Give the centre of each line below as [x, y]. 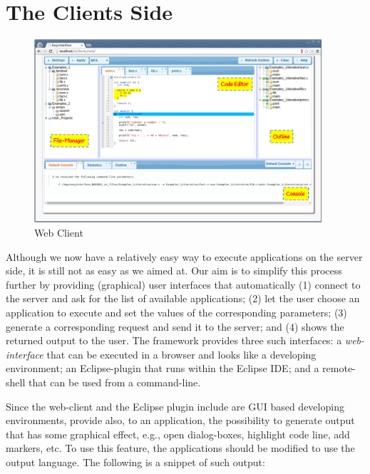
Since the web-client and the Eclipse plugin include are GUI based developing [175, 406]
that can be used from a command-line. [114, 382]
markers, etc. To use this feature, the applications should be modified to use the [180, 448]
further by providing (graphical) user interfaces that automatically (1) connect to [183, 284]
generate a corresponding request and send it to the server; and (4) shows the [175, 326]
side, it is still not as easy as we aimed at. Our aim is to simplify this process [174, 271]
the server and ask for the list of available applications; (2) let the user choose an [183, 298]
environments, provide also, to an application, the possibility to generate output [180, 420]
